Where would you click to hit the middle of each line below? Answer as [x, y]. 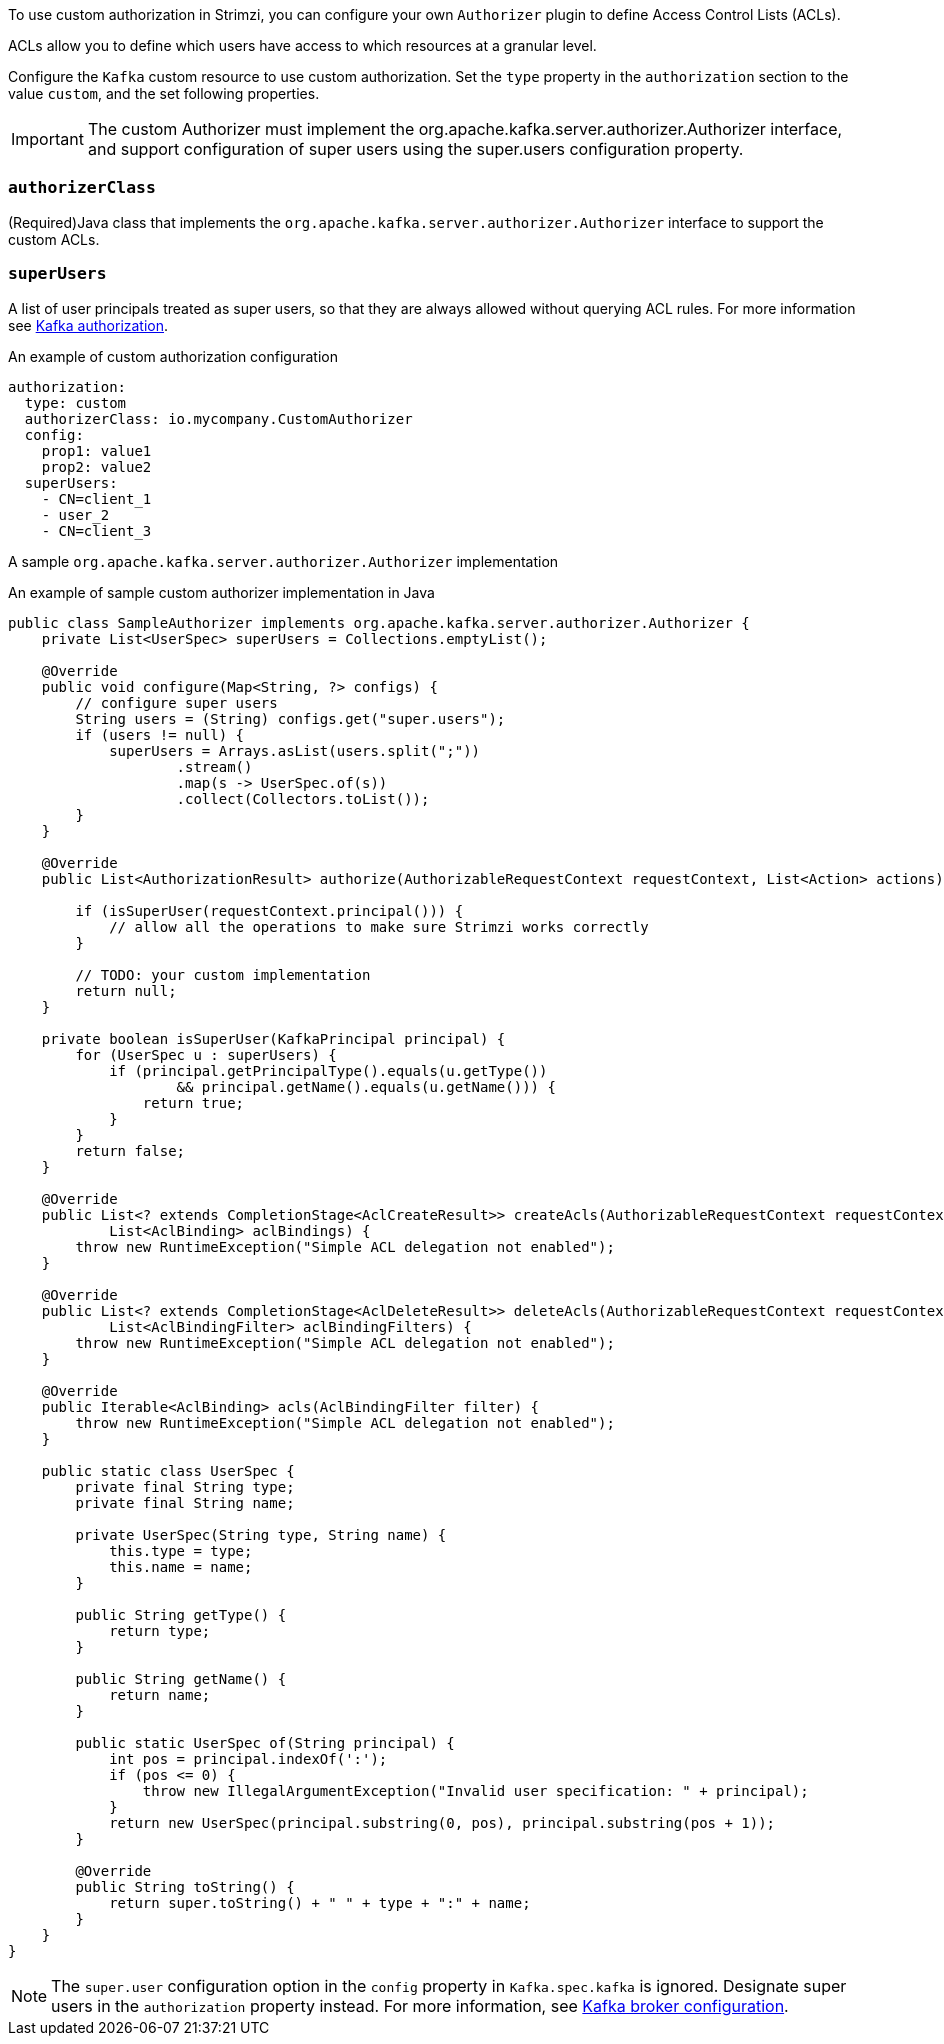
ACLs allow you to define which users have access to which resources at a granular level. [302, 45]
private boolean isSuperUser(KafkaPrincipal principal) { [273, 1038]
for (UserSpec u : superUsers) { [206, 1054]
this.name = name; [181, 1566]
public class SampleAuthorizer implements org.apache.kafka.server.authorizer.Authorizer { [379, 622]
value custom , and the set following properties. [164, 93]
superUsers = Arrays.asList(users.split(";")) [295, 750]
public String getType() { [181, 1614]
